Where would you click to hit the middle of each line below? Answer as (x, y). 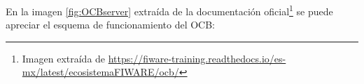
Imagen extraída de (64, 58)
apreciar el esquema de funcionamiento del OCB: (110, 25)
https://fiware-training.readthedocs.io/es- (197, 58)
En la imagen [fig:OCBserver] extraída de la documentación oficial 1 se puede (169, 10)
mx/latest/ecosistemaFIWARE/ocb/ (100, 72)
